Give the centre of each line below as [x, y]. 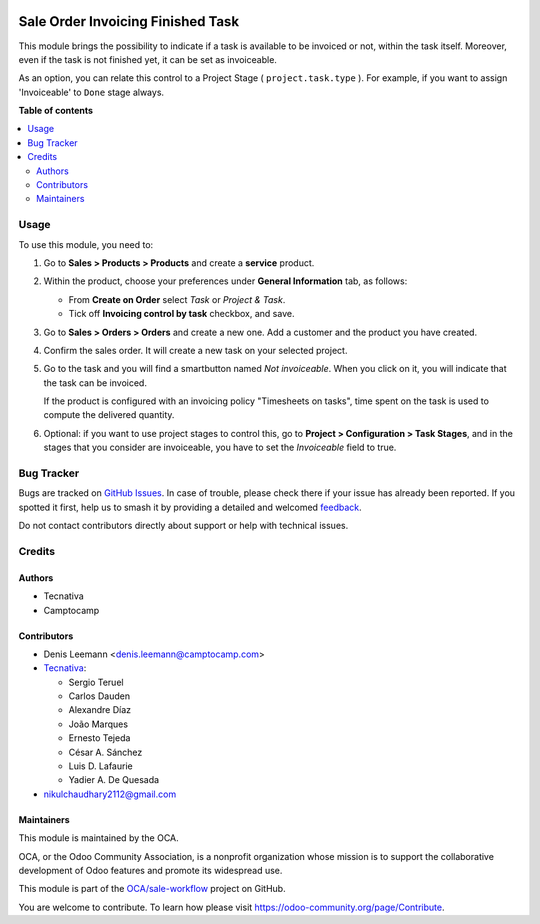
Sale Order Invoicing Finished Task [129, 21]
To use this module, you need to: [86, 244]
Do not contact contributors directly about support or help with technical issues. [183, 526]
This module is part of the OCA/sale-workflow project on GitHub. [152, 889]
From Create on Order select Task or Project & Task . [177, 299]
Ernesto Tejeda [99, 738]
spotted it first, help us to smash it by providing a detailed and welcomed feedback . [190, 507]
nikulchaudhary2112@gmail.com [110, 794]
